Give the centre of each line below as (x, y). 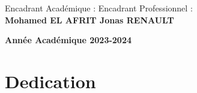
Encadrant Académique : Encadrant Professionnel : (99, 8)
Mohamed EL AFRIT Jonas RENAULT (89, 19)
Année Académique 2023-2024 (68, 40)
